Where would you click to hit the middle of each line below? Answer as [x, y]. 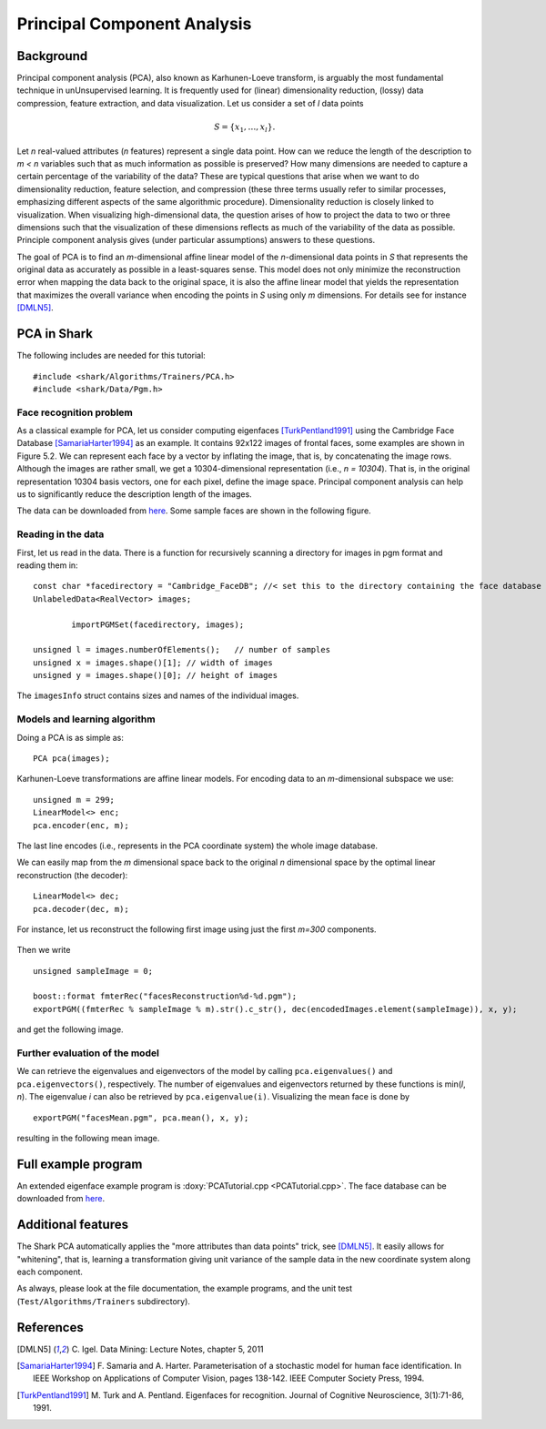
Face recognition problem [75, 412]
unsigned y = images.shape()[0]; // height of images [155, 675]
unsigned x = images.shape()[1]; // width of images [153, 663]
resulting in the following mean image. [88, 1138]
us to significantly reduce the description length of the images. [134, 494]
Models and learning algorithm [86, 719]
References [50, 1328]
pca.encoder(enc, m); [81, 825]
